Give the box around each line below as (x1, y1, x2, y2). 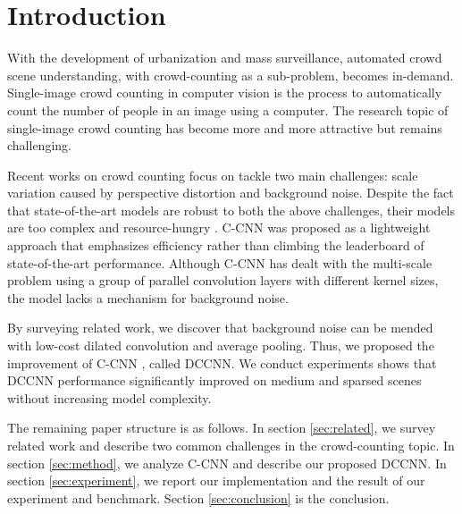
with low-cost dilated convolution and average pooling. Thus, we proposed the (7, 336, 434, 355)
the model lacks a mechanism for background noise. (7, 288, 289, 307)
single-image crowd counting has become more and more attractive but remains (7, 118, 442, 137)
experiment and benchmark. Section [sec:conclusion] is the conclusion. (7, 488, 390, 507)
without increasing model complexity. (7, 388, 212, 407)
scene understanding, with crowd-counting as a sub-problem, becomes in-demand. (7, 65, 454, 84)
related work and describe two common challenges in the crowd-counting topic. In (7, 436, 455, 454)
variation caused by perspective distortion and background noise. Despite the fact (7, 183, 454, 202)
